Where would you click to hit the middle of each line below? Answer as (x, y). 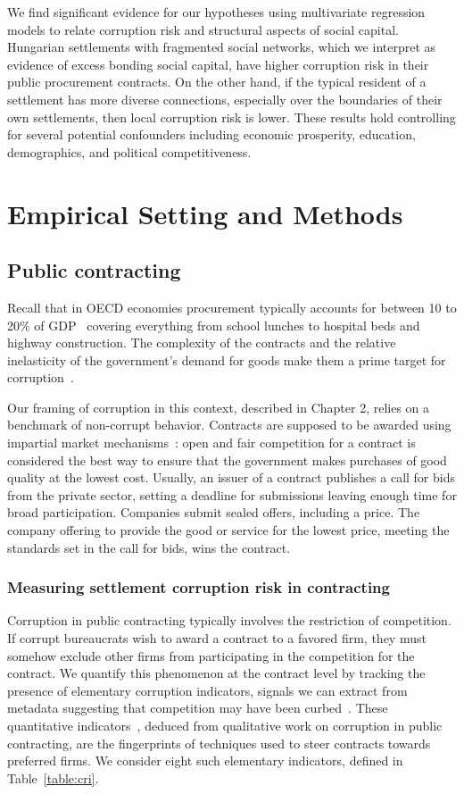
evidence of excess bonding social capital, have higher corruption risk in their (218, 64)
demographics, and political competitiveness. (129, 151)
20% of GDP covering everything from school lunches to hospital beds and (214, 325)
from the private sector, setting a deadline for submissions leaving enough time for (232, 494)
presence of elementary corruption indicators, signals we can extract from (207, 690)
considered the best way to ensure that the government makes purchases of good (227, 460)
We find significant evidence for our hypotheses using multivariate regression (216, 12)
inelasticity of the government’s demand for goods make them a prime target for (227, 359)
